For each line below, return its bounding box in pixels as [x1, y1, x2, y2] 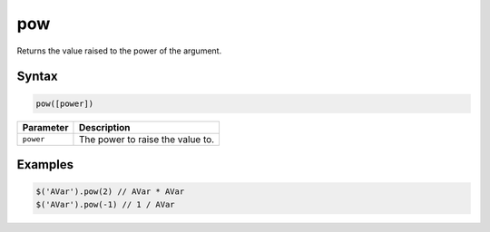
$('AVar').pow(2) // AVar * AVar [35, 187, 185, 197]
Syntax [16, 69, 58, 84]
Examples [16, 157, 74, 172]
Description [78, 121, 131, 133]
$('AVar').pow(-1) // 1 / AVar [35, 199, 176, 209]
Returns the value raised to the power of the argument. [16, 45, 222, 56]
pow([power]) [35, 98, 94, 109]
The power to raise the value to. [78, 132, 215, 145]
